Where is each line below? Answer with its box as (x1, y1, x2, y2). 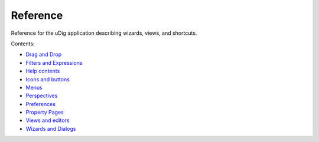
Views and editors (25, 117, 70, 124)
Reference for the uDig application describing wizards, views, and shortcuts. (11, 29, 197, 37)
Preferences (25, 100, 56, 107)
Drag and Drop (25, 51, 62, 58)
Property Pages (25, 109, 64, 116)
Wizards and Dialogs (25, 125, 76, 132)
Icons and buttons (25, 75, 70, 82)
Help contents (25, 68, 60, 75)
